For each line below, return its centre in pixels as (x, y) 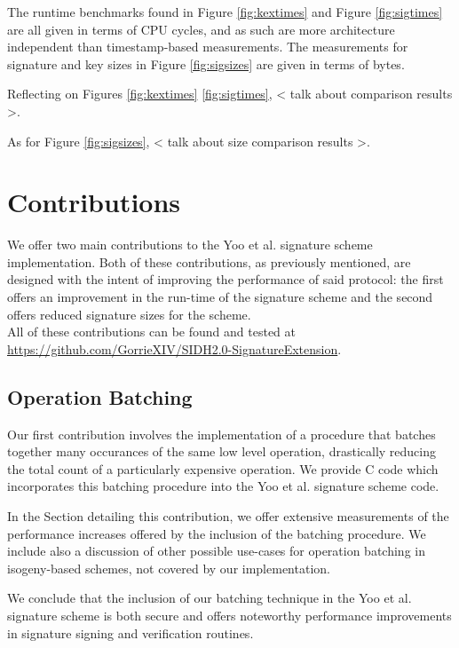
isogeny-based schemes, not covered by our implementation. (169, 568)
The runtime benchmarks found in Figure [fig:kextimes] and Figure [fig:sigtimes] (225, 12)
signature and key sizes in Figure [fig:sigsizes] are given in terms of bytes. (206, 63)
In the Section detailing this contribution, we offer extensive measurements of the (228, 516)
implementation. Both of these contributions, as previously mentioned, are (209, 261)
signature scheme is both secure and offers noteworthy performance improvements (229, 615)
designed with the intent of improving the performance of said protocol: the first (226, 279)
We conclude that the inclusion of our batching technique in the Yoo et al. (210, 598)
